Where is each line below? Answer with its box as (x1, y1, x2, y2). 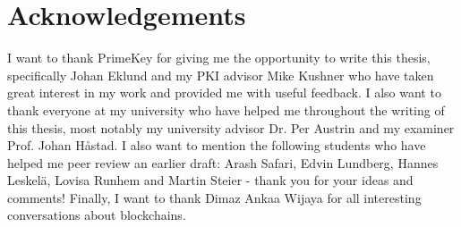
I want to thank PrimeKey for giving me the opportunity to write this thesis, (7, 48, 431, 67)
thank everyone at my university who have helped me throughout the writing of (7, 100, 445, 119)
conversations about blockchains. (7, 206, 186, 224)
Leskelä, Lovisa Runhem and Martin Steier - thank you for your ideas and (7, 171, 414, 189)
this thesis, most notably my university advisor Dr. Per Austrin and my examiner (7, 118, 455, 137)
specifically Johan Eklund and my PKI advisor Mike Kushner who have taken (7, 65, 434, 84)
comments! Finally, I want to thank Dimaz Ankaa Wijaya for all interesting (7, 188, 422, 206)
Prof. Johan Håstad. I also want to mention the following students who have (7, 136, 426, 155)
